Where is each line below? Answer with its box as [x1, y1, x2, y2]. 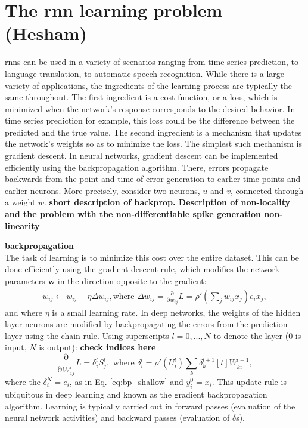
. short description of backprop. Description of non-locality [44, 196, 291, 208]
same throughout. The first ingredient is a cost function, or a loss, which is [5, 91, 278, 103]
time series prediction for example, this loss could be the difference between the [5, 114, 295, 127]
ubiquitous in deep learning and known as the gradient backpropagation [5, 387, 267, 400]
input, [5, 341, 27, 353]
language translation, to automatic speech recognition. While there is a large [5, 67, 284, 79]
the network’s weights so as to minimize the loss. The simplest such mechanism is [5, 137, 302, 150]
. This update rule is [211, 375, 287, 388]
